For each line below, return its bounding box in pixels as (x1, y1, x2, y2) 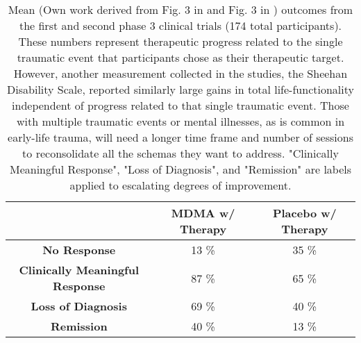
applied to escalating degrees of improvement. (69, 177, 292, 193)
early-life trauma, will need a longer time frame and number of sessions (8, 129, 353, 145)
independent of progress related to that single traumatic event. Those (12, 97, 349, 113)
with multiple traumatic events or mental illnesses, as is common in (16, 113, 345, 129)
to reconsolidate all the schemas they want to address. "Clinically (22, 145, 339, 161)
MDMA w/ (171, 205, 235, 221)
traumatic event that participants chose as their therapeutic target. (17, 49, 344, 65)
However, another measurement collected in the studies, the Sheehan (13, 65, 348, 81)
